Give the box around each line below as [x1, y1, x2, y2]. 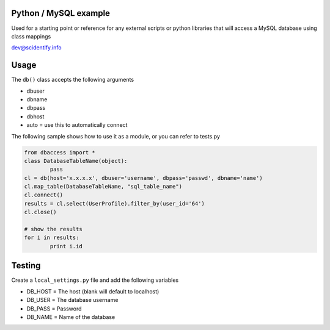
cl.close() [24, 209, 57, 216]
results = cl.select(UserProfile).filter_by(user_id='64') [24, 200, 205, 207]
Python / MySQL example [11, 8, 110, 18]
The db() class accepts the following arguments [11, 76, 134, 84]
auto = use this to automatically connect [26, 121, 128, 129]
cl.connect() [24, 192, 64, 198]
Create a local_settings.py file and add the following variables [11, 276, 179, 284]
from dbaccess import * [24, 149, 96, 156]
